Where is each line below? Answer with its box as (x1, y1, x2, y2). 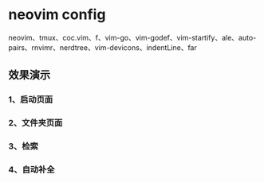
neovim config (8, 6, 106, 24)
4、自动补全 (8, 165, 55, 176)
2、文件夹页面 (8, 118, 63, 129)
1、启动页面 (8, 94, 53, 105)
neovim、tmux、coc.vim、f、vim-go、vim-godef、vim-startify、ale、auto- (8, 33, 257, 42)
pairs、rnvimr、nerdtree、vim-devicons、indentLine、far (8, 42, 197, 52)
